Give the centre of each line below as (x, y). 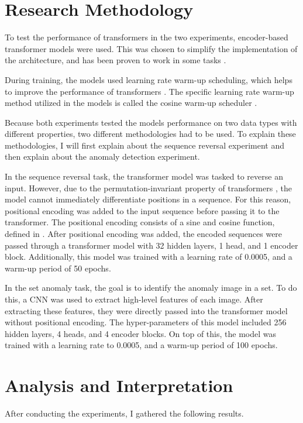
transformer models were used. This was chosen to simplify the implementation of (151, 48)
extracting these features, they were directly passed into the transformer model (146, 310)
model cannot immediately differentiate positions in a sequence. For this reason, (148, 199)
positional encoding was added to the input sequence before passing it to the (142, 210)
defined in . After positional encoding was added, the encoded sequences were (144, 234)
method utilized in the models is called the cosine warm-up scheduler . (131, 103)
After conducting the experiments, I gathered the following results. (124, 413)
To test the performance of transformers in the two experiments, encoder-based (147, 37)
